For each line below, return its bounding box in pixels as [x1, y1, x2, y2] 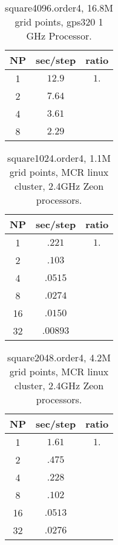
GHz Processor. [26, 29, 92, 43]
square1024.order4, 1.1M [7, 151, 111, 165]
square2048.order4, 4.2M [7, 350, 111, 364]
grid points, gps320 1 [15, 15, 103, 29]
